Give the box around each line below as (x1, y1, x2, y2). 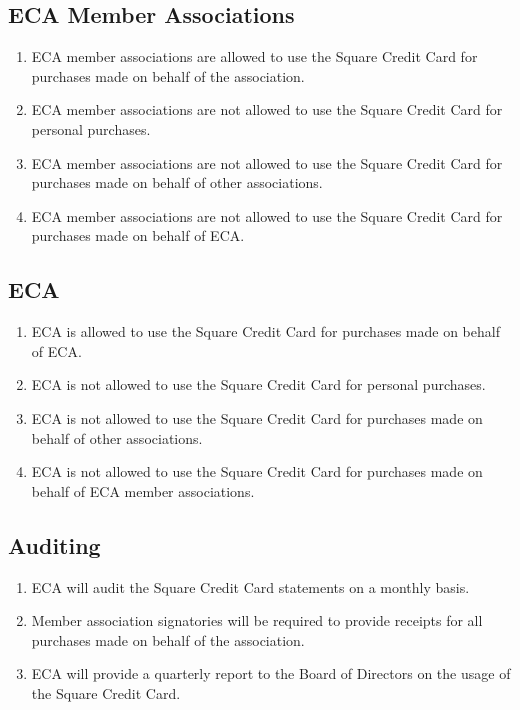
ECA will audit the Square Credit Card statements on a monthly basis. (31, 576, 470, 597)
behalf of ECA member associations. (31, 480, 255, 501)
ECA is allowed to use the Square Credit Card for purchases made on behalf (31, 321, 500, 342)
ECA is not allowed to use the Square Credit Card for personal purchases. (31, 374, 486, 395)
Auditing (8, 529, 101, 560)
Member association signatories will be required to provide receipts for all (31, 610, 483, 631)
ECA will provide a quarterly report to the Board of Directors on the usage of (31, 663, 511, 684)
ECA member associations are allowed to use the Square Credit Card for (31, 46, 478, 67)
